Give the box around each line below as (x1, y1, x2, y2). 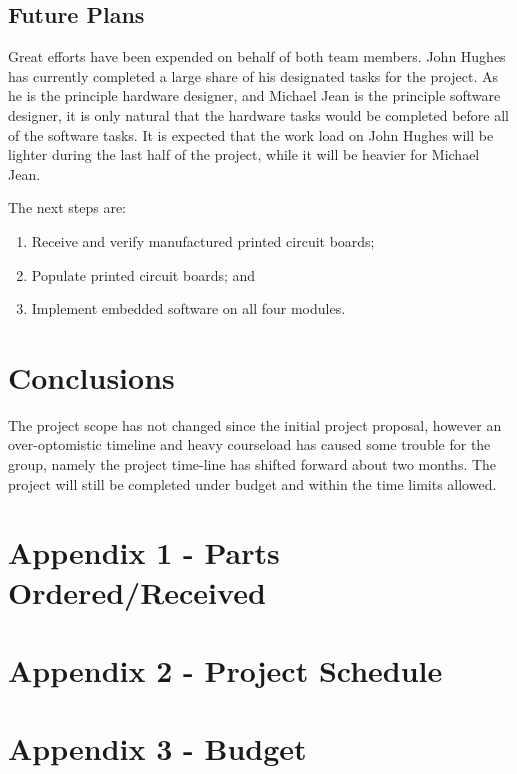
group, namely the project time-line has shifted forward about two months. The (8, 454, 497, 475)
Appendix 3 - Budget (8, 728, 307, 769)
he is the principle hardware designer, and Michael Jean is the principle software (8, 85, 501, 106)
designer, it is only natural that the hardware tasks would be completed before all (8, 104, 510, 125)
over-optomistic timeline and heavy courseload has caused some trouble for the (8, 434, 491, 455)
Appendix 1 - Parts (8, 532, 280, 573)
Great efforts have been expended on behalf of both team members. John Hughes (8, 46, 506, 67)
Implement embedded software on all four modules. (31, 298, 346, 319)
